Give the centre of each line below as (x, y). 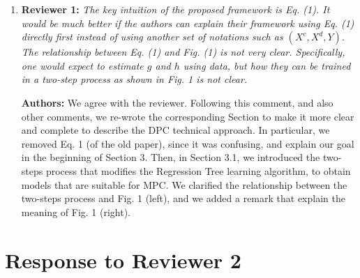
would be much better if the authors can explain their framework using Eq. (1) (188, 23)
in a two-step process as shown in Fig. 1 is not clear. (134, 79)
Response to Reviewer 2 (123, 260)
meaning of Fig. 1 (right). (76, 211)
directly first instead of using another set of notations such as (152, 37)
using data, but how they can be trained (267, 65)
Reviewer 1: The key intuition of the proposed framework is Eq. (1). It (175, 9)
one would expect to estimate (82, 65)
